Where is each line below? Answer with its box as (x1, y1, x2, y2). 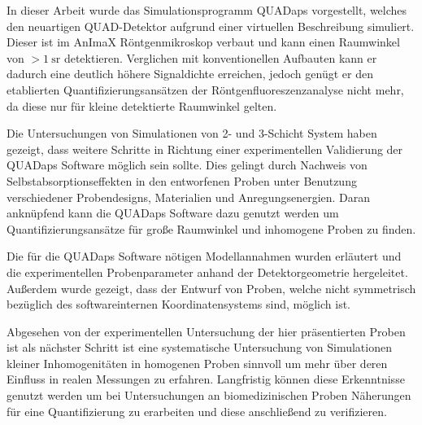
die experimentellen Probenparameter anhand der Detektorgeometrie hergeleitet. (7, 263, 408, 280)
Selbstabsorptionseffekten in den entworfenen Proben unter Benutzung (7, 172, 357, 189)
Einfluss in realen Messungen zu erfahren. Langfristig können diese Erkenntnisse (7, 370, 405, 388)
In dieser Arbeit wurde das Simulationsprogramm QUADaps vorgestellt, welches (7, 2, 407, 18)
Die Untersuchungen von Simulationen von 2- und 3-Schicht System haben (7, 125, 377, 142)
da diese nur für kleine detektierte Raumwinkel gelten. (7, 97, 277, 114)
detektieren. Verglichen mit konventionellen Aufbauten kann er (63, 49, 377, 66)
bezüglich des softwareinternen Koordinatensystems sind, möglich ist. (7, 296, 350, 313)
